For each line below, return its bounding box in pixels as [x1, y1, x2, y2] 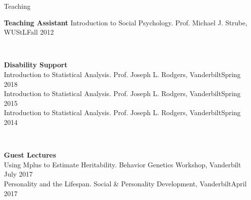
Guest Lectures [4, 150, 56, 160]
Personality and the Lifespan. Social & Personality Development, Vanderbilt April [4, 178, 247, 188]
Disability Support [4, 60, 68, 70]
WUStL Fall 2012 [4, 27, 54, 37]
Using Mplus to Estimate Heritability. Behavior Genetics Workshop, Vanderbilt [4, 159, 241, 169]
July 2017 [4, 169, 33, 179]
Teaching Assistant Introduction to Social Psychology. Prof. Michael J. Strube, [4, 17, 248, 27]
